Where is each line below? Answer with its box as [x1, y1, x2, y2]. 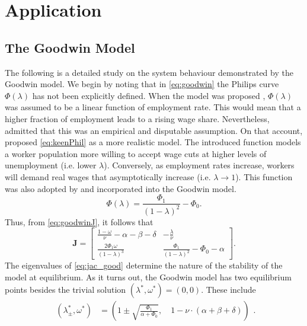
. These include [201, 283, 256, 296]
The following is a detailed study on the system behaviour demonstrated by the [5, 66, 293, 78]
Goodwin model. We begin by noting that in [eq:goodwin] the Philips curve [5, 78, 279, 90]
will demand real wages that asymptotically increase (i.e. [5, 170, 211, 183]
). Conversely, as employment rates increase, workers [104, 159, 295, 171]
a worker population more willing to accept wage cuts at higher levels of [5, 147, 267, 159]
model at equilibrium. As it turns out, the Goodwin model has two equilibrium [5, 270, 292, 283]
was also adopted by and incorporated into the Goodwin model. [5, 182, 236, 194]
